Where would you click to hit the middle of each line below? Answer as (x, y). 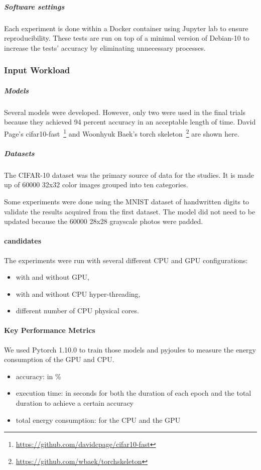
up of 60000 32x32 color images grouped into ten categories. (96, 185)
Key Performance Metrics (50, 330)
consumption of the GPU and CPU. (59, 359)
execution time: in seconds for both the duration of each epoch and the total (134, 393)
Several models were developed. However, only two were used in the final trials (125, 112)
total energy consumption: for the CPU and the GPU (98, 420)
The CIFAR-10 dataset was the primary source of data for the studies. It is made (129, 174)
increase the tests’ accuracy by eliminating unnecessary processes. (105, 47)
